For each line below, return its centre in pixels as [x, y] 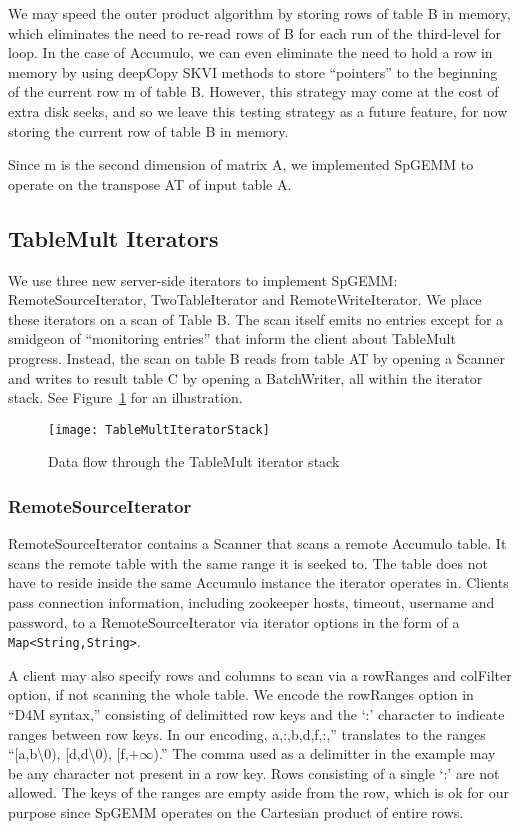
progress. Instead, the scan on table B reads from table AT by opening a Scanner [256, 357]
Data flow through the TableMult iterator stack [194, 461]
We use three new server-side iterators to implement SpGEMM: [203, 279]
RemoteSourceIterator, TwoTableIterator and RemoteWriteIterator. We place [245, 299]
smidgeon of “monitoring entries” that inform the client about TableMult [232, 338]
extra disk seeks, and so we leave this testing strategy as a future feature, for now [258, 110]
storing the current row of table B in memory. [148, 130]
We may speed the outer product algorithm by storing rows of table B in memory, [259, 13]
